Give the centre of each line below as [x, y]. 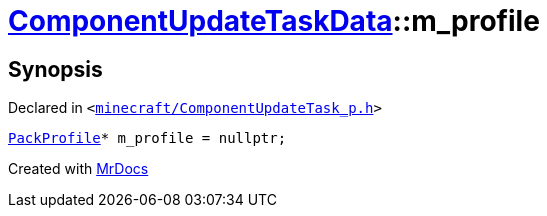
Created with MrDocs [78, 169]
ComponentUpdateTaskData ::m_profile [274, 21]
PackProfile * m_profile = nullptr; [147, 138]
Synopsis [55, 69]
